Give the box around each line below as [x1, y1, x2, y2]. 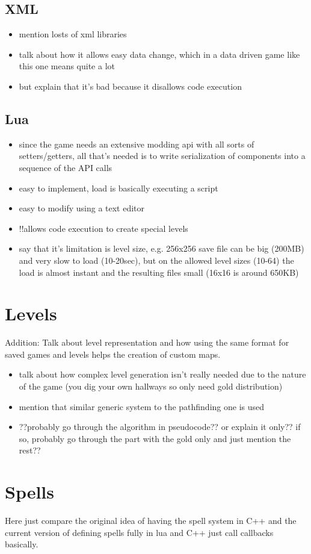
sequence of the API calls [19, 161, 112, 173]
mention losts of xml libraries [19, 28, 127, 40]
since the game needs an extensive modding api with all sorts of [19, 137, 254, 150]
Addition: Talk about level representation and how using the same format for [5, 336, 289, 349]
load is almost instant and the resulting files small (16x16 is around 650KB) [19, 266, 299, 278]
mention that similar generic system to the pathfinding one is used [19, 400, 265, 412]
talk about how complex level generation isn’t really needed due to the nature [19, 368, 306, 381]
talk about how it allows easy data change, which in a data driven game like [19, 48, 300, 60]
